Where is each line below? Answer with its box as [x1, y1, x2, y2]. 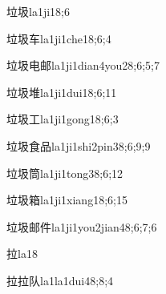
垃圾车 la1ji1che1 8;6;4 [6, 30, 111, 46]
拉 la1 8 [6, 245, 38, 262]
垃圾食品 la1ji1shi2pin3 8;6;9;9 [6, 137, 151, 154]
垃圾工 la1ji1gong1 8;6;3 [6, 111, 119, 127]
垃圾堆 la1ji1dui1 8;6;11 [6, 83, 117, 100]
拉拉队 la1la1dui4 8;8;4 [6, 272, 114, 288]
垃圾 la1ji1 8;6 [6, 3, 70, 19]
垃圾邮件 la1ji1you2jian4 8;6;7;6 [6, 218, 157, 235]
